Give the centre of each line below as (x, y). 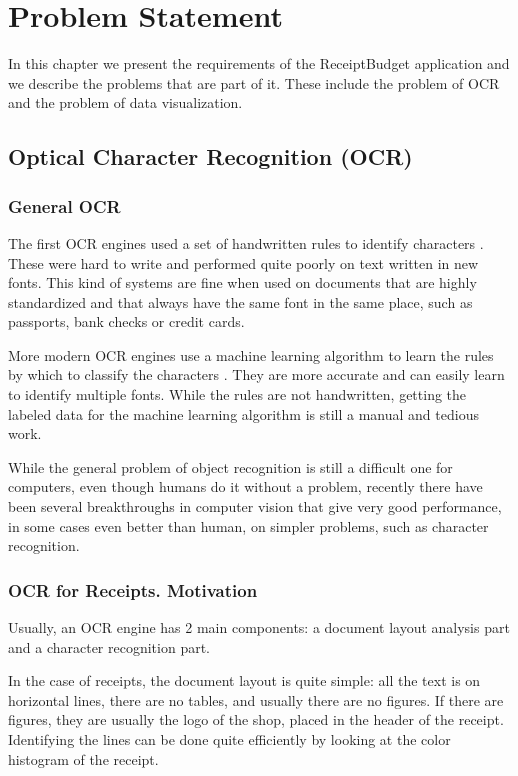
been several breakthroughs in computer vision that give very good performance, (255, 506)
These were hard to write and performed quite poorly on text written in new (243, 262)
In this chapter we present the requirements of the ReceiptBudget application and (259, 63)
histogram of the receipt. (83, 758)
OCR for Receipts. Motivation (133, 589)
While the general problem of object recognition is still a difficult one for (230, 466)
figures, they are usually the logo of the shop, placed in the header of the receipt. (256, 719)
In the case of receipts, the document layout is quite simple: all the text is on (244, 680)
